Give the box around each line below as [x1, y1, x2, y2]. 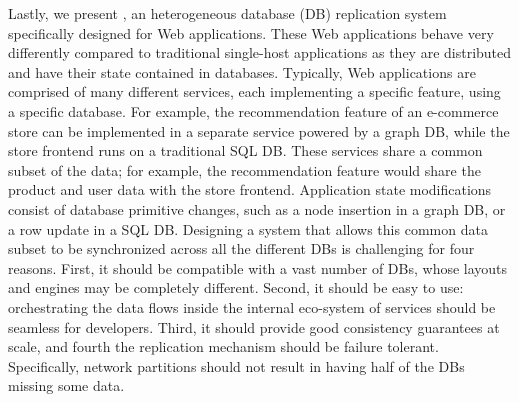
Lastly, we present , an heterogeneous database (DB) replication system [8, 3, 447, 23]
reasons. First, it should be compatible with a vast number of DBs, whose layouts [8, 257, 508, 278]
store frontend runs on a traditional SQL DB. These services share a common [8, 140, 483, 161]
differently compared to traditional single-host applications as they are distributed [8, 42, 512, 63]
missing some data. [8, 375, 125, 396]
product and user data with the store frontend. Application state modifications [8, 179, 492, 200]
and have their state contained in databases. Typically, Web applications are [8, 61, 476, 82]
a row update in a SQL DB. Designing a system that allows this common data [8, 218, 488, 239]
